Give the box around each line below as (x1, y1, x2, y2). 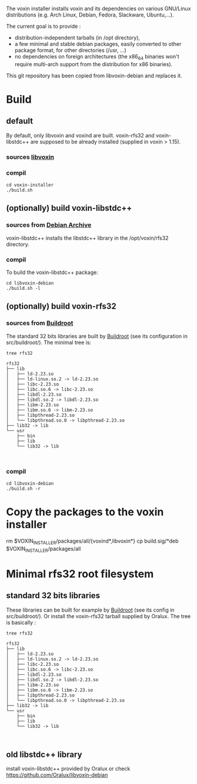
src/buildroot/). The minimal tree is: (6, 339, 92, 346)
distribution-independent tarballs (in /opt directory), (14, 34, 140, 41)
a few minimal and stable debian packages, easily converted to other (14, 41, 182, 47)
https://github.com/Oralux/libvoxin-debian (6, 772, 108, 779)
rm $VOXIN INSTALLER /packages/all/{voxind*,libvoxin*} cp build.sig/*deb (6, 537, 179, 545)
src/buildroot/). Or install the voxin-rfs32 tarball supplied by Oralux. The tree (6, 612, 191, 619)
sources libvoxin (6, 153, 55, 161)
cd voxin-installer (6, 182, 54, 188)
